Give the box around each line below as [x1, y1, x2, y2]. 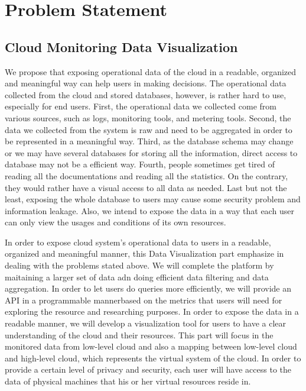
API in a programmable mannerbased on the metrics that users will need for [5, 293, 282, 306]
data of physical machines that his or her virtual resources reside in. [5, 375, 251, 387]
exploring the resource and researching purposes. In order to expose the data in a [5, 305, 299, 318]
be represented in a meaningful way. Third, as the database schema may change [5, 135, 294, 147]
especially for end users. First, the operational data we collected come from [5, 100, 276, 112]
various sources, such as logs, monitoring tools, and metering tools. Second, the [5, 111, 291, 124]
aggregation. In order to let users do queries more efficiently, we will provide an [5, 282, 292, 295]
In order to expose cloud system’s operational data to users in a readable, [5, 235, 271, 248]
